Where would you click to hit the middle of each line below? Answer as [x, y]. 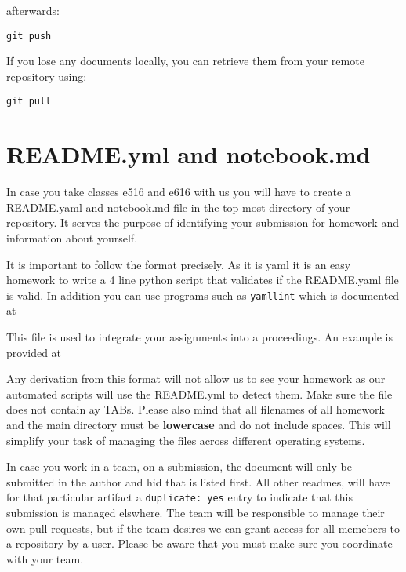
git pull [29, 102]
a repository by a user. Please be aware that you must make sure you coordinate [199, 543]
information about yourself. [72, 238]
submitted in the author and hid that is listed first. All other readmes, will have [198, 481]
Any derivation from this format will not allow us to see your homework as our [196, 379]
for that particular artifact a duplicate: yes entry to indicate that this [179, 497]
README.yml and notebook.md [188, 154]
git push [29, 36]
